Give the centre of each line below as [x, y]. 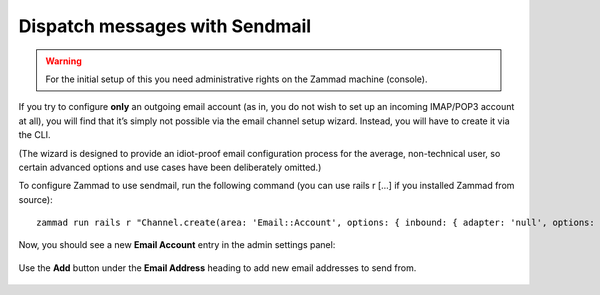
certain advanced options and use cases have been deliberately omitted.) [170, 167]
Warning [63, 61]
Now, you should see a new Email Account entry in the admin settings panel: [177, 245]
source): [36, 199]
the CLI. [34, 135]
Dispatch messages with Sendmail [165, 26]
